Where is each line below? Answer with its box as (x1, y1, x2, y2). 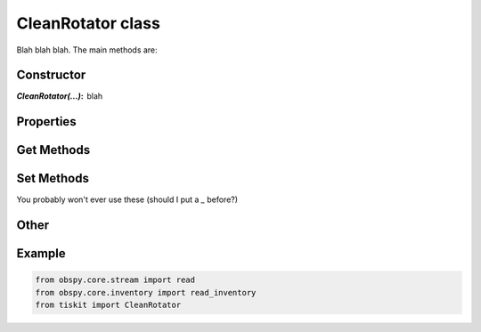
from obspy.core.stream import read (35, 275, 196, 285)
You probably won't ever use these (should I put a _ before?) (16, 194, 239, 205)
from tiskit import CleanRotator (35, 300, 182, 311)
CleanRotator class (16, 13, 160, 33)
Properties (16, 114, 77, 129)
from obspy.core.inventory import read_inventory (35, 287, 257, 297)
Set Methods (16, 171, 89, 186)
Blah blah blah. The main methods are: (16, 45, 158, 55)
